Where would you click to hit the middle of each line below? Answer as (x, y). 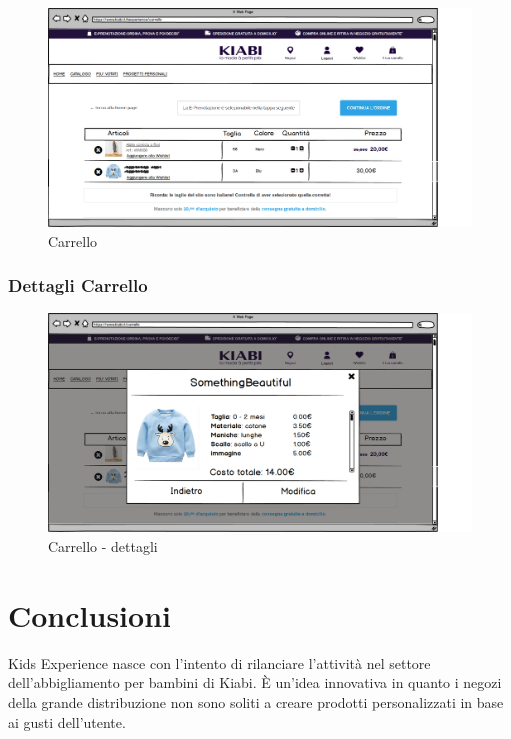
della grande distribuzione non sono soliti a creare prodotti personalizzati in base (256, 701)
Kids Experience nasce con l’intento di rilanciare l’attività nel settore (219, 662)
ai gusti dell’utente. (67, 721)
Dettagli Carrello (78, 285)
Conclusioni (89, 614)
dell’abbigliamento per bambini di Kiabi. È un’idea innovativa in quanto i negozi (255, 682)
